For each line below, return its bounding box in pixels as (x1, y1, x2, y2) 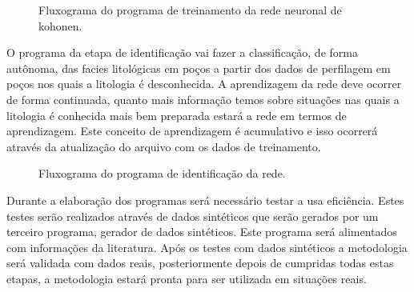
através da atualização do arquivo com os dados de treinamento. (6, 138, 321, 154)
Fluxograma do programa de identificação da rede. (38, 165, 286, 182)
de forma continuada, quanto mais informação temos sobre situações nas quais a (6, 90, 400, 107)
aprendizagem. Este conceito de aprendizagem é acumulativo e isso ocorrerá (6, 122, 378, 139)
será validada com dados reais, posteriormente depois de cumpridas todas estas (6, 254, 394, 271)
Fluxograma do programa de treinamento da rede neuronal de (38, 2, 342, 18)
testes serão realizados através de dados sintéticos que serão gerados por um (6, 207, 379, 224)
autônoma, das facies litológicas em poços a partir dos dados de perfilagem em (6, 59, 391, 76)
